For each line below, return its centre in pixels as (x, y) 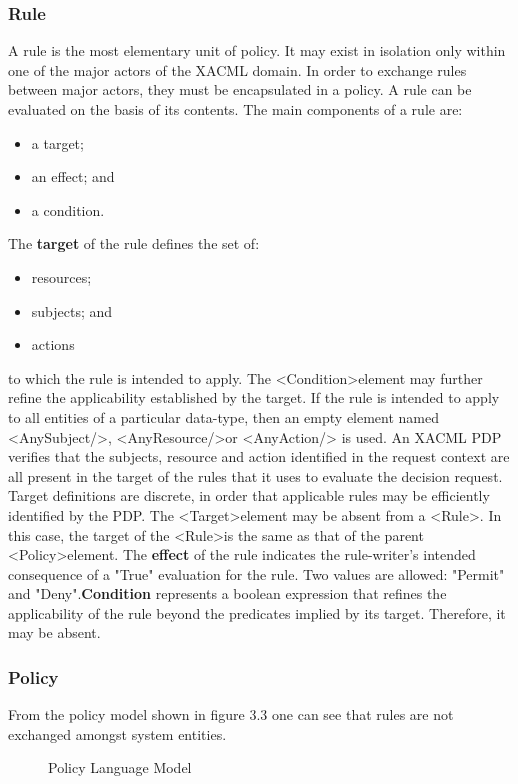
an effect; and (73, 176)
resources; (61, 276)
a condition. (68, 209)
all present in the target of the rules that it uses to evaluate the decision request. (255, 475)
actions (53, 344)
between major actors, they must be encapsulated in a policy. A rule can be (240, 89)
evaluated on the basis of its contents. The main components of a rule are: (235, 109)
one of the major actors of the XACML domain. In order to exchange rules (237, 69)
